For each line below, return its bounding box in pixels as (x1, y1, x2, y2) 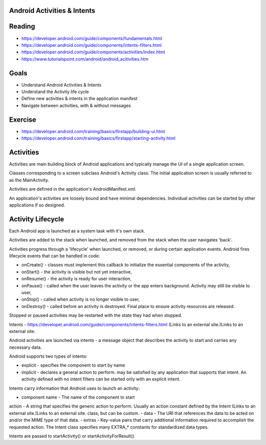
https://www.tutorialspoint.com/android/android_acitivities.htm (21, 56, 149, 62)
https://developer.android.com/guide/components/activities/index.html (21, 49, 165, 55)
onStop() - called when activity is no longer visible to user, (21, 296, 140, 303)
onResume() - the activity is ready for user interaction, (21, 276, 132, 282)
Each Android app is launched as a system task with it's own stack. (9, 228, 145, 234)
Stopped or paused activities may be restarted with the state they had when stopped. (9, 312, 182, 318)
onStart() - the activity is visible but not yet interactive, (21, 269, 133, 274)
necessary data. (9, 344, 42, 350)
